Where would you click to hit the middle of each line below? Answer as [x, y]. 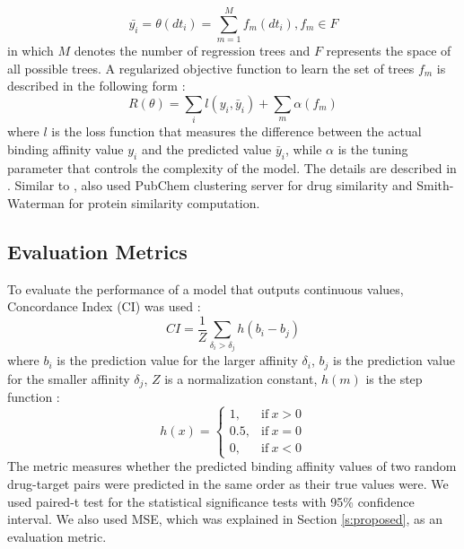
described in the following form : [96, 86]
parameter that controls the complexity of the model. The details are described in [232, 167]
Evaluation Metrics [97, 251]
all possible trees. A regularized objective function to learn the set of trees [211, 68]
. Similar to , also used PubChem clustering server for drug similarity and [210, 185]
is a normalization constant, [241, 378]
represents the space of [389, 51]
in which [31, 51]
